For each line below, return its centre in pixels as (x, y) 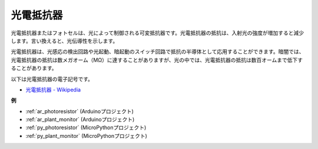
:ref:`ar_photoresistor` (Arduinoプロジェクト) (79, 111)
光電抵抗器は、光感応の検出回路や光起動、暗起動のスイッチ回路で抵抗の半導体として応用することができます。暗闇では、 (158, 52)
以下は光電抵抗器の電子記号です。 (52, 79)
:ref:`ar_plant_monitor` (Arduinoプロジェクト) (80, 120)
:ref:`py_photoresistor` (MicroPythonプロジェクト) (86, 128)
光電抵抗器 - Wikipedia (53, 89)
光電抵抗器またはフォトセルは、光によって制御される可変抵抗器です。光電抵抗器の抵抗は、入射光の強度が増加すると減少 (158, 33)
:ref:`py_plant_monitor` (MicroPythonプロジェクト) (86, 136)
